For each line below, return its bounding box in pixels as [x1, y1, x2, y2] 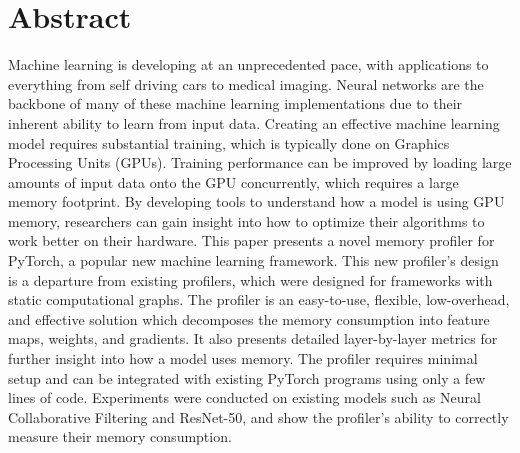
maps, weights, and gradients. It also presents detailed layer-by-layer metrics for [8, 328, 498, 349]
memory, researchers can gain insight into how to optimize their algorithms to [8, 210, 485, 231]
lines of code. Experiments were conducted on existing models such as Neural [8, 387, 481, 408]
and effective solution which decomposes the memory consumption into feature [8, 308, 490, 329]
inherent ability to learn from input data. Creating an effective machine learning [8, 112, 500, 133]
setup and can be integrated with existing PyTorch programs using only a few [8, 367, 486, 388]
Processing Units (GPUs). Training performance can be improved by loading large [8, 152, 512, 173]
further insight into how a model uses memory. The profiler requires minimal [8, 348, 478, 369]
